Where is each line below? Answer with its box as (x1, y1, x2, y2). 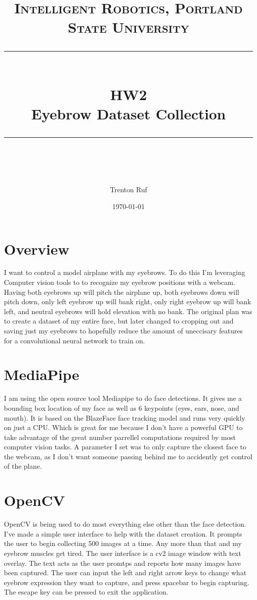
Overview (4, 238, 70, 259)
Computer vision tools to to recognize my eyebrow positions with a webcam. (4, 277, 235, 287)
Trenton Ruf (110, 184, 147, 195)
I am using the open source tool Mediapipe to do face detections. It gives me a (4, 393, 242, 403)
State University (68, 17, 189, 37)
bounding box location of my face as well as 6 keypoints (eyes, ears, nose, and (4, 402, 240, 413)
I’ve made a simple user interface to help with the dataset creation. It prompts (4, 528, 242, 539)
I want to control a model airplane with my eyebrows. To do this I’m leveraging (4, 267, 245, 277)
